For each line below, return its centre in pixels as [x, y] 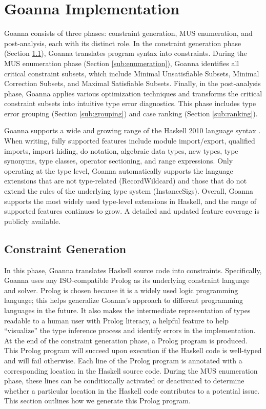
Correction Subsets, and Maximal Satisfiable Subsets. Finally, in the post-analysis [132, 83]
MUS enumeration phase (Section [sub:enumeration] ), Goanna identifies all [122, 63]
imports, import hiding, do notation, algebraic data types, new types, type [121, 150]
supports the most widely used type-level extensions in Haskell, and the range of [130, 201]
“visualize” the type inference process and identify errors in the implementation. [130, 330]
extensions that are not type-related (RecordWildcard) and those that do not [126, 181]
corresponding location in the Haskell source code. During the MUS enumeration [131, 370]
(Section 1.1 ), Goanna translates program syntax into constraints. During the [126, 53]
